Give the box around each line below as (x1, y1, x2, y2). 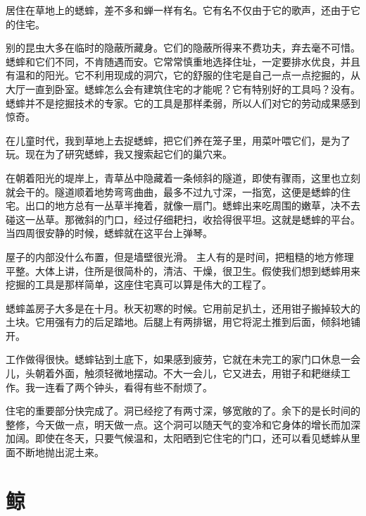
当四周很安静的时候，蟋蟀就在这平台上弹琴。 (6, 226, 213, 240)
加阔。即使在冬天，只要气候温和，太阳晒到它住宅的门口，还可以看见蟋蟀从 (6, 431, 351, 446)
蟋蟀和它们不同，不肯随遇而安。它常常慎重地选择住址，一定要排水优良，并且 (6, 54, 360, 68)
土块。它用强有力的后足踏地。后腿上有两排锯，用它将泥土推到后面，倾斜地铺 (6, 314, 360, 329)
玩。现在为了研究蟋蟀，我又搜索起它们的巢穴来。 (6, 147, 232, 161)
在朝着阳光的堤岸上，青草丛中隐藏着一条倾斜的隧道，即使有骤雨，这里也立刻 (6, 170, 360, 185)
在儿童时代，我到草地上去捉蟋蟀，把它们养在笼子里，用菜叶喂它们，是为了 (6, 133, 351, 147)
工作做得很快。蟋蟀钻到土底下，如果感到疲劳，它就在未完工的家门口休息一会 (6, 352, 360, 367)
